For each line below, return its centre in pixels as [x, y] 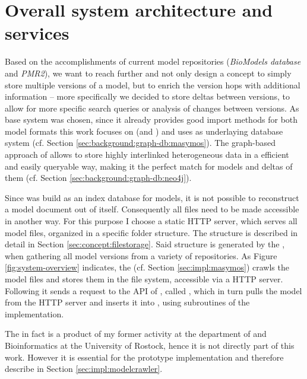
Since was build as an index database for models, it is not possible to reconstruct [152, 197]
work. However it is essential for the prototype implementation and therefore [144, 357]
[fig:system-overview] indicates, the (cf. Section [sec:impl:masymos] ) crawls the [147, 267]
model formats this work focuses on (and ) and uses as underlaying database [144, 131]
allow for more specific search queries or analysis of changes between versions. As [152, 108]
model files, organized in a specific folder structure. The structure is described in [151, 232]
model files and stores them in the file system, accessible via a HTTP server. [144, 279]
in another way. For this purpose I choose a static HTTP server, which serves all [151, 221]
